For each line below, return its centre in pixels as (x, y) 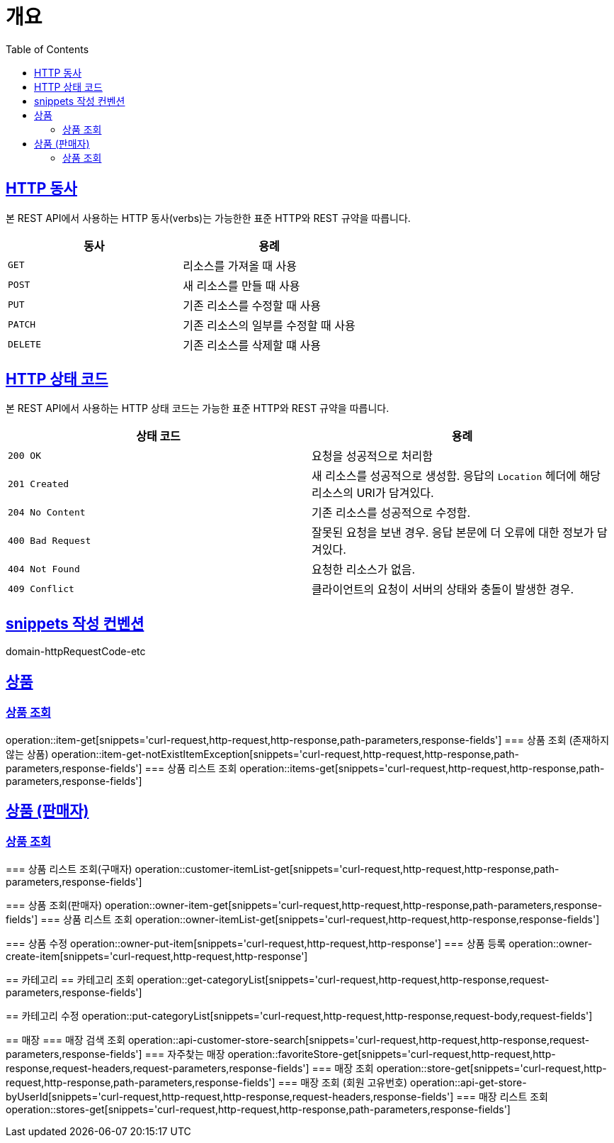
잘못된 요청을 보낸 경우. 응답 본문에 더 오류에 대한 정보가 (453, 533)
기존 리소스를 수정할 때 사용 (252, 305)
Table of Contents (47, 49)
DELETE (24, 345)
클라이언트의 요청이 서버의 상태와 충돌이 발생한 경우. (443, 590)
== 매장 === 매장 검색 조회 (66, 1039)
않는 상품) (27, 754)
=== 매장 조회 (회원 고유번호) (343, 1082)
